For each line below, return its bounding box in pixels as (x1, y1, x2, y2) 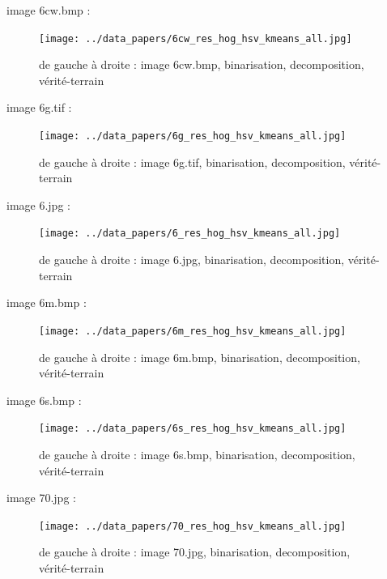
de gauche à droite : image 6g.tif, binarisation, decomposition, (39, 153, 346, 170)
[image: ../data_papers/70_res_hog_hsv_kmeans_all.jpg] (39, 520, 347, 532)
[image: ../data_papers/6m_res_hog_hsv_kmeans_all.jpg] (39, 325, 347, 337)
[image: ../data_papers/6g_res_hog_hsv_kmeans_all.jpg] (39, 130, 347, 143)
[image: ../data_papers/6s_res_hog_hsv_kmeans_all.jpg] (39, 423, 347, 435)
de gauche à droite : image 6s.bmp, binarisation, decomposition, (39, 446, 355, 462)
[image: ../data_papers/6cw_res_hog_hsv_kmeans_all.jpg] (39, 32, 352, 45)
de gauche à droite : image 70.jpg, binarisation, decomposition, (39, 543, 351, 560)
